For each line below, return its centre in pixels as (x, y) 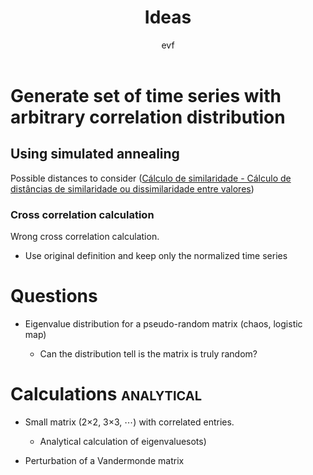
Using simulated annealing (95, 154)
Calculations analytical (106, 394)
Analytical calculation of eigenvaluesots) (123, 441)
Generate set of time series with (146, 95)
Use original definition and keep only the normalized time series (156, 256)
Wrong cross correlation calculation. (85, 237)
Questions (54, 296)
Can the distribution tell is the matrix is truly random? (148, 353)
